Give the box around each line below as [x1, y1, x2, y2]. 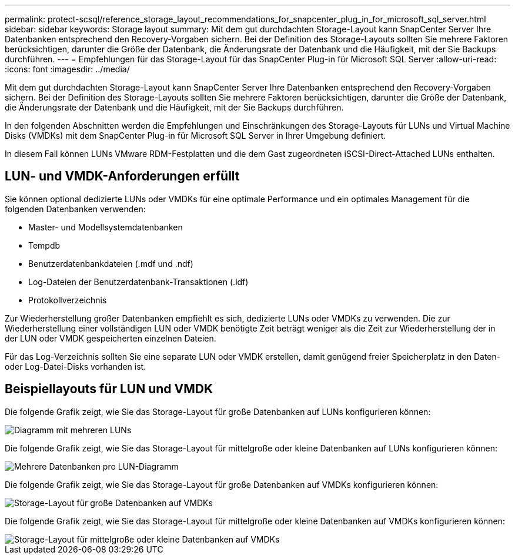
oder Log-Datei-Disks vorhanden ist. [5, 361, 146, 371]
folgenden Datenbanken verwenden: [5, 203, 146, 214]
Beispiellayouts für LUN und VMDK [5, 381, 213, 397]
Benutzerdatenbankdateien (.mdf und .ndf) [28, 258, 193, 269]
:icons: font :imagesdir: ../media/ [5, 64, 130, 74]
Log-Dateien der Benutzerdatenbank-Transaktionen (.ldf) [28, 276, 249, 287]
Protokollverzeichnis [28, 294, 107, 305]
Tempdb [28, 240, 61, 250]
